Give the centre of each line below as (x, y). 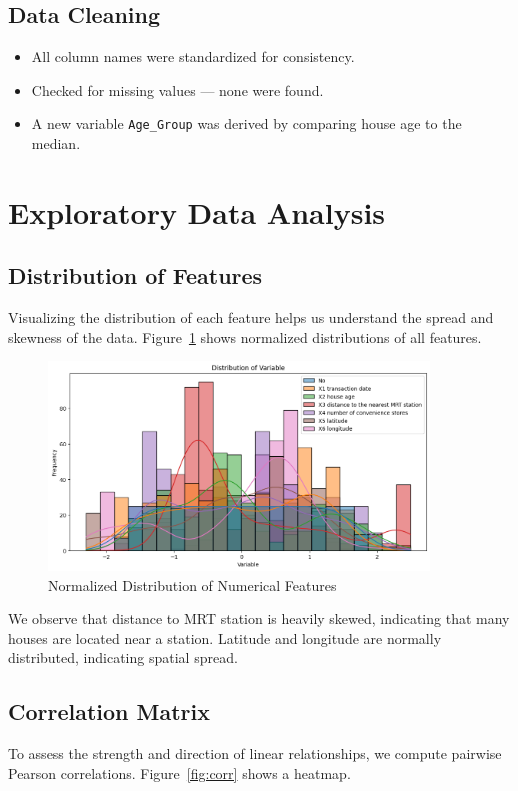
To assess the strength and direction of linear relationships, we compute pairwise (255, 753)
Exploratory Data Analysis (197, 211)
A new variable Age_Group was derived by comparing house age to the (246, 123)
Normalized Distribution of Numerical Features (192, 584)
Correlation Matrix (109, 711)
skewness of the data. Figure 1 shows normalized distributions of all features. (245, 336)
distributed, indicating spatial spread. (123, 657)
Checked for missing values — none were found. (177, 89)
